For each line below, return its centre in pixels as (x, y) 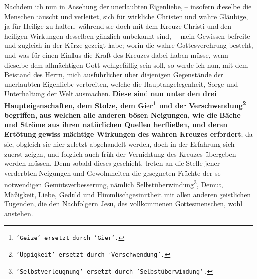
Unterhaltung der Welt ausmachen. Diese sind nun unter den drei (110, 94)
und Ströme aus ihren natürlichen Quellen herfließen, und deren (116, 124)
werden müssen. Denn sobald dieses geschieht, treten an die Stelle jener (112, 163)
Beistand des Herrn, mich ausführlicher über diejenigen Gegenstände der (114, 74)
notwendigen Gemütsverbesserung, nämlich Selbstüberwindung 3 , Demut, (114, 183)
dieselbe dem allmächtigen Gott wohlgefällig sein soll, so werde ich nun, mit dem (126, 64)
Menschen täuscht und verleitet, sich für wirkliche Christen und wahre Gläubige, (126, 16)
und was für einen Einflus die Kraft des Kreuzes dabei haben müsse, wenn (116, 55)
